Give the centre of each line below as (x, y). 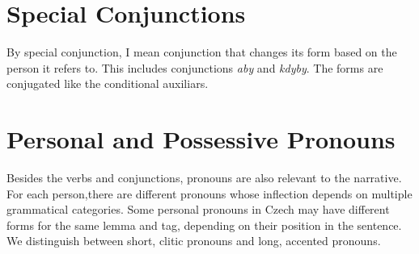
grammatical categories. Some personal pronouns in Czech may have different (198, 209)
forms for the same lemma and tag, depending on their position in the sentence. (204, 225)
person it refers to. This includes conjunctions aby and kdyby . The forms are (195, 67)
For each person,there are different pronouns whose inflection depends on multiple (209, 193)
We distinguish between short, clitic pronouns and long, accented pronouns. (194, 241)
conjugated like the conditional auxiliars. (108, 83)
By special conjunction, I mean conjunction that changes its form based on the (202, 52)
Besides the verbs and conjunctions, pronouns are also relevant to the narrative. (204, 178)
